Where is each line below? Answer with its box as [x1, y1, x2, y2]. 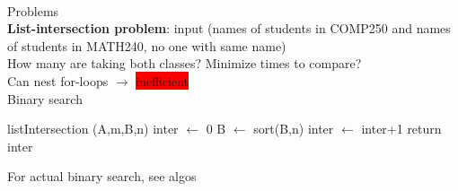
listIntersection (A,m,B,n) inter [7, 119, 179, 138]
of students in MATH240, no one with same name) [7, 36, 286, 55]
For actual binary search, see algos [7, 167, 197, 186]
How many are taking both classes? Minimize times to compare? [7, 54, 362, 73]
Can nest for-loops [7, 71, 109, 90]
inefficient [136, 71, 189, 90]
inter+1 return [361, 119, 442, 138]
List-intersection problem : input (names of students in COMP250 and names [7, 19, 451, 38]
